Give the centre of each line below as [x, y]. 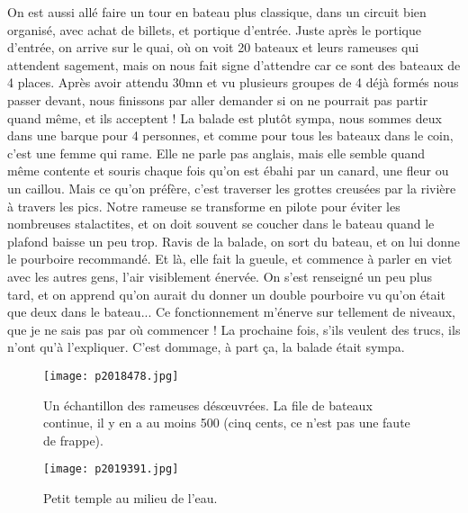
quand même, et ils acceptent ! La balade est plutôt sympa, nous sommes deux [225, 117]
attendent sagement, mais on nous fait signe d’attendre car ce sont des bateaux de [234, 64]
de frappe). [73, 440]
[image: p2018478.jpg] [111, 376]
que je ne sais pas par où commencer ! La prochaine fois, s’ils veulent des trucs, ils [234, 329]
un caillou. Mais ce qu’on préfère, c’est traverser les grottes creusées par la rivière [232, 188]
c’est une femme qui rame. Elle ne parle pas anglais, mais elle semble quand [216, 153]
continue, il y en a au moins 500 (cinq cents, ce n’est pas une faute [227, 423]
